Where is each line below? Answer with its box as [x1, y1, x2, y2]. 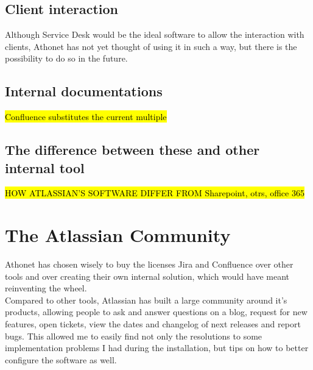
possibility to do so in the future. [5, 52, 128, 65]
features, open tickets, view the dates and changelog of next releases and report [5, 318, 301, 330]
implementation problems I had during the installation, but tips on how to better [5, 341, 309, 354]
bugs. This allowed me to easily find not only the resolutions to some [5, 329, 262, 342]
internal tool [5, 158, 85, 177]
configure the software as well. [5, 353, 117, 366]
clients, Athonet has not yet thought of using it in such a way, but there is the [5, 40, 297, 52]
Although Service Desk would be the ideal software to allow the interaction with [5, 28, 304, 41]
